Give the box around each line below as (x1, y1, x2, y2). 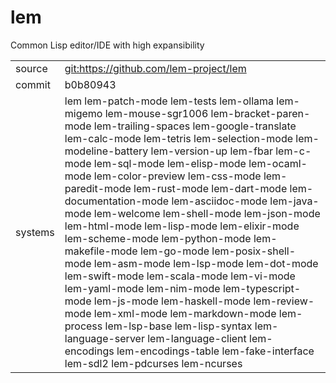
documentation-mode (64, 194, 170, 208)
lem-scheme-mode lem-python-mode (64, 231, 252, 245)
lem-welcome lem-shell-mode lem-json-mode (93, 206, 321, 220)
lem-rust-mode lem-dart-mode (133, 181, 288, 195)
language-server (64, 331, 145, 345)
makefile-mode (64, 244, 138, 258)
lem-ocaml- (248, 156, 308, 170)
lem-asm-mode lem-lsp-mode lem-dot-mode (93, 256, 319, 270)
